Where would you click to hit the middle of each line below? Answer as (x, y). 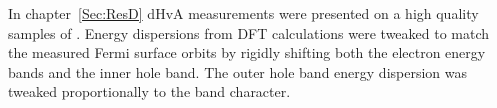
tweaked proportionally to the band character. (149, 91)
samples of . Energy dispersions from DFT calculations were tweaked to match (249, 32)
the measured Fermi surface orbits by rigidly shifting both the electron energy (247, 52)
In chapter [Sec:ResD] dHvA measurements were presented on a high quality (243, 13)
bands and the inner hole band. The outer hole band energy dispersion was (238, 71)
